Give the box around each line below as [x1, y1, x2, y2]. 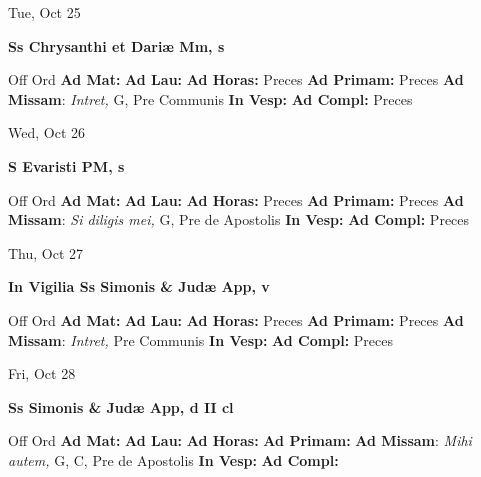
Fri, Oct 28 [8, 363, 76, 384]
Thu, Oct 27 [8, 242, 84, 263]
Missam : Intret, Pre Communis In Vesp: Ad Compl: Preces [8, 329, 393, 350]
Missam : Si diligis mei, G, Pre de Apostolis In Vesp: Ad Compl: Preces [8, 209, 470, 230]
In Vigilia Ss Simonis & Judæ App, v [8, 276, 270, 297]
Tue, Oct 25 [8, 2, 81, 22]
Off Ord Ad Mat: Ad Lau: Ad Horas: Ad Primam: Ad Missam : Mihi [8, 430, 472, 451]
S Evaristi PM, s [8, 155, 125, 176]
